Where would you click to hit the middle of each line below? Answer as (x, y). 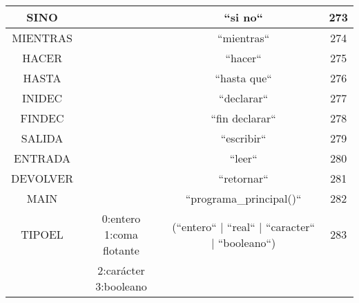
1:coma (121, 234)
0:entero (121, 218)
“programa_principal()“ (243, 198)
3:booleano (121, 286)
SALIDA (42, 138)
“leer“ (243, 158)
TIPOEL (42, 234)
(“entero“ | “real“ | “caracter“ (244, 226)
